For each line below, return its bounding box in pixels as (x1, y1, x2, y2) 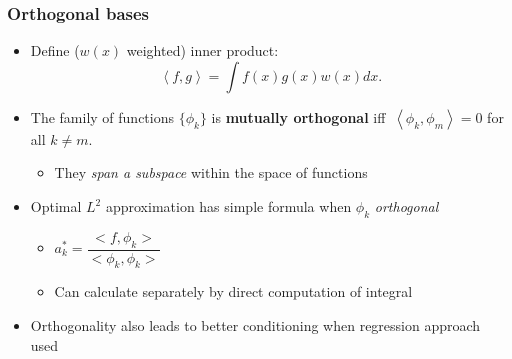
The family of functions (30, 106, 175, 127)
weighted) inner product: (126, 40, 279, 61)
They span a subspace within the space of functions (54, 162, 368, 183)
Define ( (30, 40, 80, 61)
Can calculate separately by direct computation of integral (54, 281, 413, 302)
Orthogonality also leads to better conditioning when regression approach (30, 315, 481, 336)
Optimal (30, 196, 82, 216)
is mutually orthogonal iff (211, 106, 386, 127)
